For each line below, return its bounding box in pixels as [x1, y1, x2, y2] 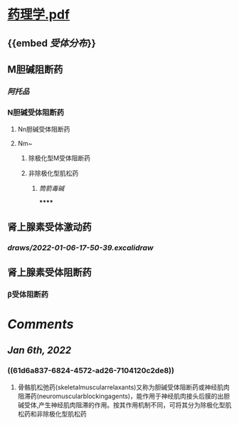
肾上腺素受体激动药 [7, 221, 92, 233]
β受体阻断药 [7, 289, 48, 299]
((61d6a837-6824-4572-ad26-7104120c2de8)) [7, 366, 174, 376]
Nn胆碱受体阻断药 [17, 125, 70, 134]
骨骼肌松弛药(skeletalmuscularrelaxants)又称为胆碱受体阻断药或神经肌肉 [17, 382, 230, 392]
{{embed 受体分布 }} [7, 37, 96, 49]
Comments [7, 316, 74, 332]
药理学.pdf [7, 6, 70, 23]
